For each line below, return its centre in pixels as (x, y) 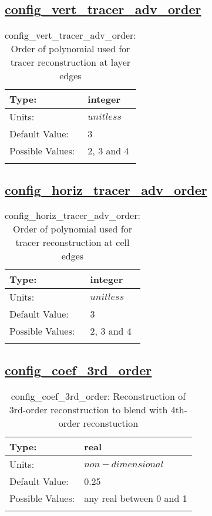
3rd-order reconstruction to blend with (88, 409)
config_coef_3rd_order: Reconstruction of (98, 396)
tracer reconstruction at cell (73, 242)
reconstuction (111, 423)
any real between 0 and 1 (136, 498)
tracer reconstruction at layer (70, 62)
